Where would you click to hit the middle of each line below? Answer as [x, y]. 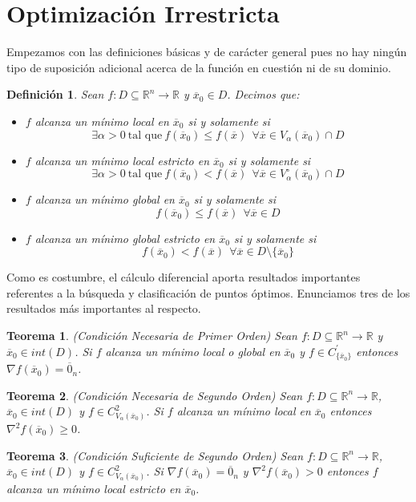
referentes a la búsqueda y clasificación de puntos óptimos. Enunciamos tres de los [208, 292]
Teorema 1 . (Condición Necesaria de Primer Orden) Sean [152, 336]
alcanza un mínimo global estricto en [125, 238]
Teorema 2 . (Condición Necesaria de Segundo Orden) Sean [155, 395]
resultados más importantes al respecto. [104, 308]
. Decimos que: [263, 94]
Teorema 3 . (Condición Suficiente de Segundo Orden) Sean [155, 455]
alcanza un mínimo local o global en [193, 351]
